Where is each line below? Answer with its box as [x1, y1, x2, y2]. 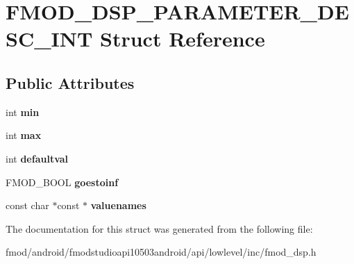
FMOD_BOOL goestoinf [6, 174, 119, 189]
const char [6, 198, 49, 213]
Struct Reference [100, 24, 265, 53]
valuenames [90, 198, 146, 213]
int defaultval [6, 151, 69, 165]
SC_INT [6, 24, 93, 53]
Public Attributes [6, 72, 135, 93]
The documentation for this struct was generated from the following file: [6, 221, 313, 236]
